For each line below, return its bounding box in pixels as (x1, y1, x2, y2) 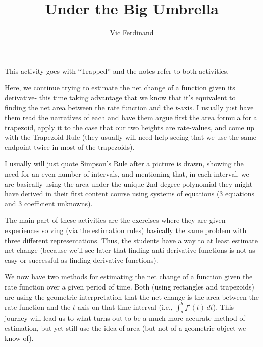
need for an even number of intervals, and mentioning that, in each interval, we (5, 168, 249, 179)
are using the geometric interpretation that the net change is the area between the (5, 291, 259, 302)
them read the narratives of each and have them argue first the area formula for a (5, 112, 257, 123)
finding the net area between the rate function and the (5, 102, 173, 112)
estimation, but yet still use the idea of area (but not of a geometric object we (5, 323, 246, 333)
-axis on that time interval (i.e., (75, 301, 173, 312)
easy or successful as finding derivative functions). (5, 254, 159, 265)
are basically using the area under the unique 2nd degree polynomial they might (5, 178, 253, 189)
